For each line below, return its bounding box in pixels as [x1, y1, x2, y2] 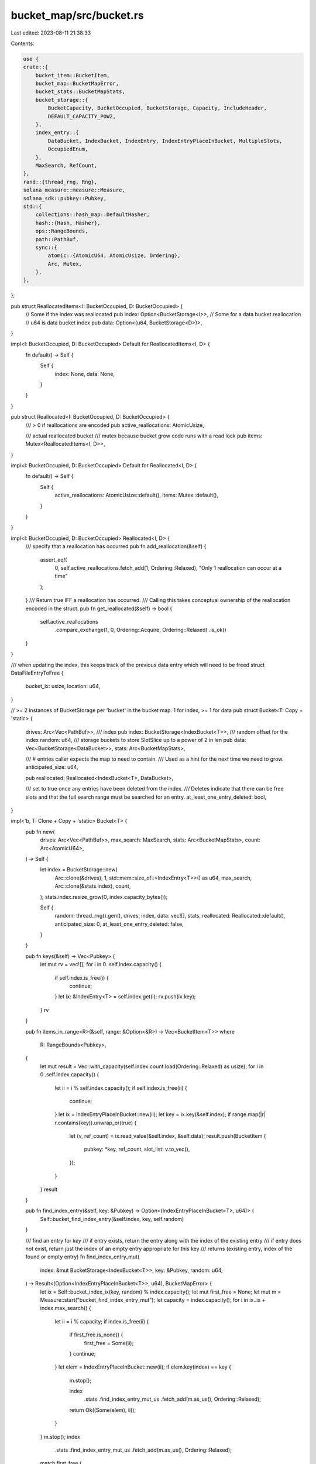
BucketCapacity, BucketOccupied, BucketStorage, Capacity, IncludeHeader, [47, 105, 267, 111]
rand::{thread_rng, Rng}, [23, 179, 98, 185]
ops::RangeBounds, [35, 228, 88, 234]
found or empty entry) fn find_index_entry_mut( [25, 1253, 140, 1260]
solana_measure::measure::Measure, [23, 187, 125, 193]
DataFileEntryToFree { [11, 669, 64, 676]
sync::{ [35, 244, 58, 251]
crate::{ [23, 64, 49, 70]
